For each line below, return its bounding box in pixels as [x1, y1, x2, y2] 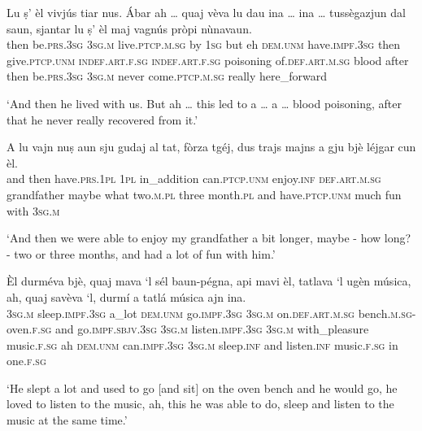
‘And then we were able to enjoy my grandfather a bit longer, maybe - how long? [7, 229, 411, 246]
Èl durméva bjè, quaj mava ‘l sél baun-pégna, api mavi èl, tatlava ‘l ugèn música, [7, 272, 411, 290]
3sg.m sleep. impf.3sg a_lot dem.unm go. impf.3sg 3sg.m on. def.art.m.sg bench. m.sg [7, 304, 412, 321]
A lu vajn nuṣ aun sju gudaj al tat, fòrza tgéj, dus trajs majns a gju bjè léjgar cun [7, 138, 416, 155]
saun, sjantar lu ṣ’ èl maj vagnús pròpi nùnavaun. [7, 20, 252, 37]
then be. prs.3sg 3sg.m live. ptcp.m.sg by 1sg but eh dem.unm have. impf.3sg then [7, 36, 401, 53]
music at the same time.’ [7, 411, 128, 429]
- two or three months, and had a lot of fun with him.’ [7, 245, 276, 262]
